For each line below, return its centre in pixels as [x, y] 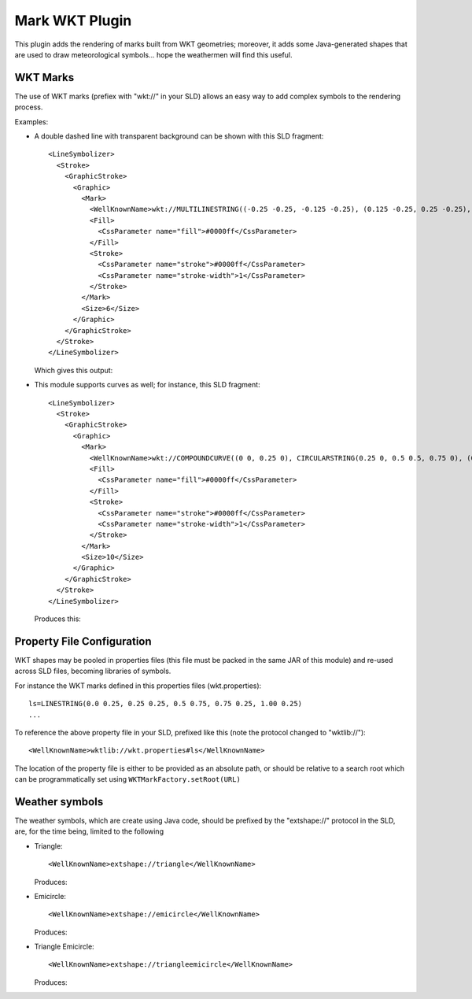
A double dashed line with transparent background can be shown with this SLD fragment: [179, 136]
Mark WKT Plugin [73, 20]
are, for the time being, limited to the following [89, 831]
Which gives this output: [74, 370]
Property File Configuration [83, 641]
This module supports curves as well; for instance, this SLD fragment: [147, 385]
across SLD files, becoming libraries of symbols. [93, 671]
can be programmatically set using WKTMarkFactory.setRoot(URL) [128, 779]
